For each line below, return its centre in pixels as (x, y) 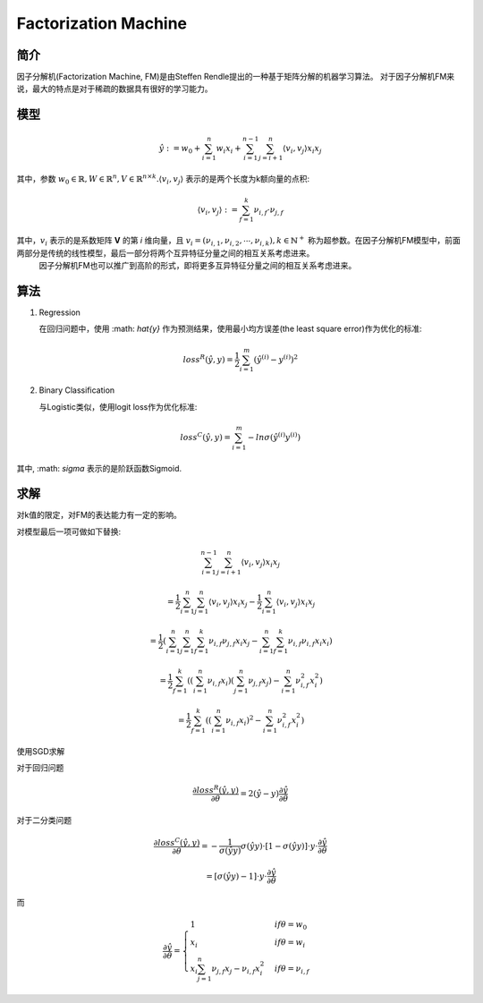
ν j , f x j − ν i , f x (236, 969)
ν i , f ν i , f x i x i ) (310, 642)
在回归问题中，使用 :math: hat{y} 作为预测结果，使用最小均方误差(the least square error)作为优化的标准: (230, 329)
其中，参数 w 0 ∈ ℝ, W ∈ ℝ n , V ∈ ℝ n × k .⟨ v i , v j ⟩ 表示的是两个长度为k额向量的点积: (163, 180)
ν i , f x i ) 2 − (243, 721)
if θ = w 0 (291, 926)
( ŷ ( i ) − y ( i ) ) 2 (276, 358)
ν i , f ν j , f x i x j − (233, 642)
